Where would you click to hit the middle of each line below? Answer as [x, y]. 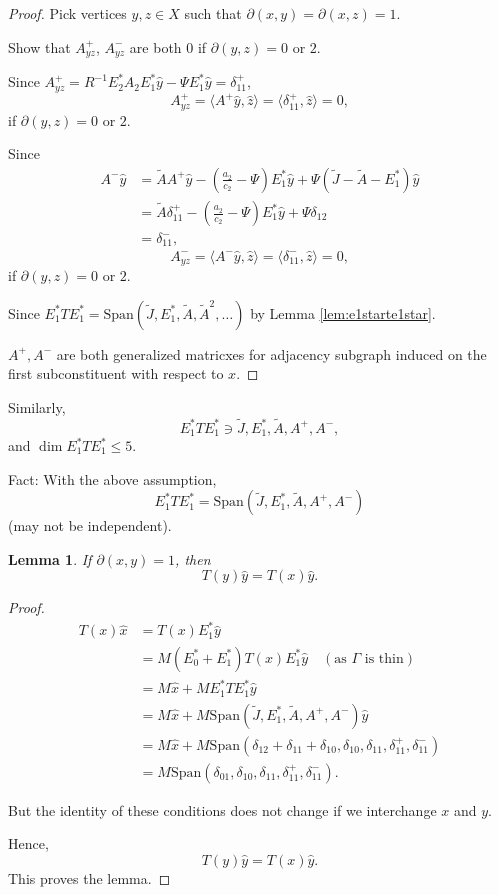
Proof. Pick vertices [67, 13]
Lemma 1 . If [50, 558]
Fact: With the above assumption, [112, 478]
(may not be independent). [90, 525]
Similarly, [37, 406]
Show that [39, 46]
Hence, [28, 843]
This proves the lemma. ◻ [89, 877]
